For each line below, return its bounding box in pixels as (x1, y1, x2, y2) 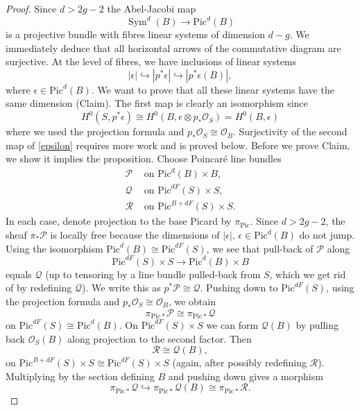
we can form (206, 317, 259, 332)
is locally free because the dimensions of (50, 228, 220, 242)
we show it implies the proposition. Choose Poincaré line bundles (6, 151, 282, 166)
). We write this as (82, 280, 161, 295)
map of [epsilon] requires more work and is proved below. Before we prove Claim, (6, 137, 350, 152)
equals (6, 266, 32, 281)
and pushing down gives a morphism (168, 368, 323, 383)
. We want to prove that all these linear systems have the (91, 82, 334, 96)
